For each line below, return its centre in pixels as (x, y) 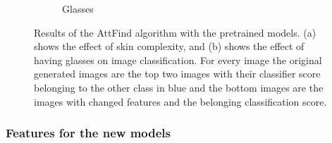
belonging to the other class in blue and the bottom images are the (179, 87)
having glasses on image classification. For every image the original (178, 60)
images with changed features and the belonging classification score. (180, 101)
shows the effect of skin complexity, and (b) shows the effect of (169, 46)
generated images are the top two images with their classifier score (177, 74)
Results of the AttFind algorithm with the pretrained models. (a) (175, 32)
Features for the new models (88, 133)
